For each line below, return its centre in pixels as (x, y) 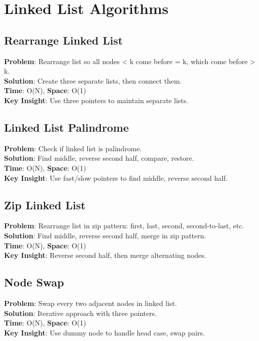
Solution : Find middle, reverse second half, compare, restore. (99, 158)
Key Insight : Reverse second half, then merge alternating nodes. (105, 255)
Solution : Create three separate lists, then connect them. (93, 80)
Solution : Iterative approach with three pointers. (81, 313)
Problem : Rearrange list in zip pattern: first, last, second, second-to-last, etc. (124, 226)
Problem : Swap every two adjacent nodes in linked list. (91, 303)
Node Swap (34, 282)
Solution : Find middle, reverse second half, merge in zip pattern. (105, 235)
